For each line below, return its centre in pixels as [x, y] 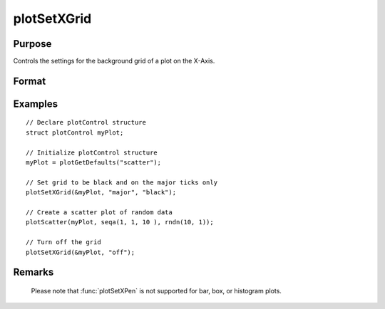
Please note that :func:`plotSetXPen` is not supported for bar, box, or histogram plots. [156, 290]
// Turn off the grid [63, 242]
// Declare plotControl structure [86, 122]
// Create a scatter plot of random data [99, 213]
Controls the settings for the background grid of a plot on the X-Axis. [114, 61]
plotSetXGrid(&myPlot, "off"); [81, 252]
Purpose [32, 44]
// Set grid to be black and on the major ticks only [122, 182]
